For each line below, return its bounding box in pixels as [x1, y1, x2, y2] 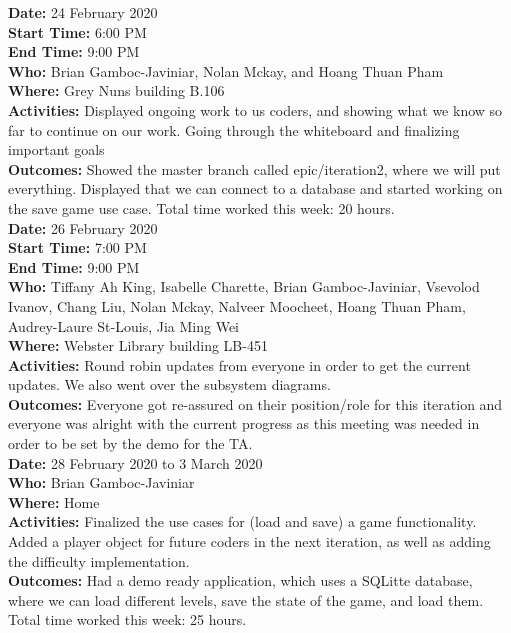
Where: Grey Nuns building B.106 [8, 80, 225, 101]
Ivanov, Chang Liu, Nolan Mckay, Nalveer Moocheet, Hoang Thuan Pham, [8, 295, 466, 316]
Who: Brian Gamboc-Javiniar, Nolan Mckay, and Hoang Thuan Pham [8, 60, 444, 81]
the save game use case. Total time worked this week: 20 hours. [8, 197, 395, 218]
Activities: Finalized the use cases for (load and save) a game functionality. [8, 511, 477, 532]
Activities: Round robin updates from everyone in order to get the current [8, 354, 471, 375]
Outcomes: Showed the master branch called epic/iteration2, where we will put [8, 158, 501, 179]
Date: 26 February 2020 [8, 217, 158, 238]
